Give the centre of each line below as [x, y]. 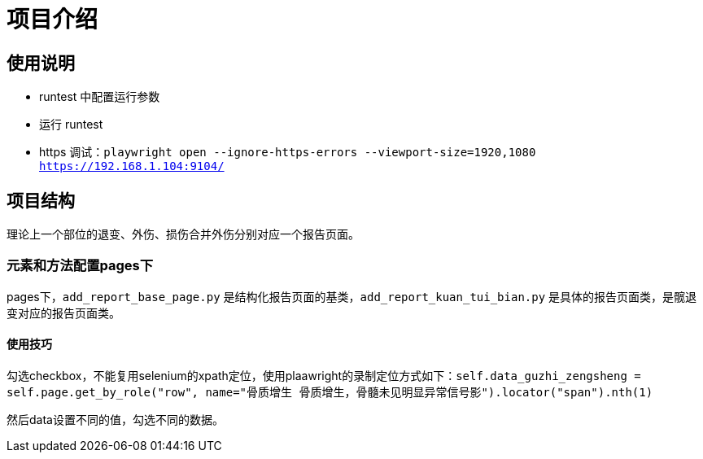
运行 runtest [71, 125]
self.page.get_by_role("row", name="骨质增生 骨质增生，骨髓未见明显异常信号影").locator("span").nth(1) [330, 392]
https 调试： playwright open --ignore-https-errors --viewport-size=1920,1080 [288, 152]
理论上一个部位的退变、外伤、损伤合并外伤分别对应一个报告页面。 [183, 234]
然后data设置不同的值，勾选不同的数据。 [115, 419]
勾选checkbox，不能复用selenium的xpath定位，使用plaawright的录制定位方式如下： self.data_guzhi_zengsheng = [324, 375]
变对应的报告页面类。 [63, 313]
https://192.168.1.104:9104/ [132, 166]
